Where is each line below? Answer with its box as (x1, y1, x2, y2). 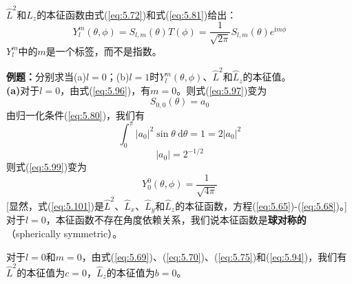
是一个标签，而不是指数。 (45, 43, 162, 58)
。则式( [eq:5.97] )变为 (176, 83, 267, 97)
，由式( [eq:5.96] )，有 (60, 83, 151, 97)
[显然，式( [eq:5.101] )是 (6, 198, 104, 212)
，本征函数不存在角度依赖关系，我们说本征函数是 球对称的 (45, 212, 307, 227)
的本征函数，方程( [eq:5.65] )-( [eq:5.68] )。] (175, 198, 347, 212)
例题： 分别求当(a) (6, 69, 86, 84)
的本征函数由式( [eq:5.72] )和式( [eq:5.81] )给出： (37, 7, 237, 21)
